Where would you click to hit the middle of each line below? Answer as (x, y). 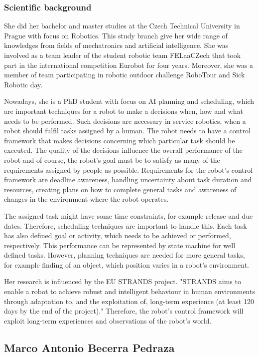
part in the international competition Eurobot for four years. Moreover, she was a (129, 65)
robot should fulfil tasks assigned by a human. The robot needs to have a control (127, 131)
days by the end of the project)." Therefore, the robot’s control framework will (124, 311)
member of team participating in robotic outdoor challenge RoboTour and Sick (125, 75)
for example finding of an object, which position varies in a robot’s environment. (127, 264)
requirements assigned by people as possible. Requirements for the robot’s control (129, 170)
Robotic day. (23, 84)
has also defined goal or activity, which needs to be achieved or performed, (118, 235)
